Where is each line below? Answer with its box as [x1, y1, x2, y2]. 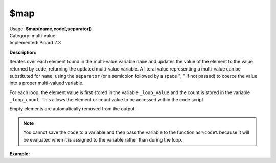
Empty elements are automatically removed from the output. [9, 106, 136, 112]
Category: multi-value [9, 32, 56, 38]
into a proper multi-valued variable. [9, 80, 84, 86]
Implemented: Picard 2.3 [9, 40, 61, 46]
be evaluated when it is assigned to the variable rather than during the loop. [23, 136, 182, 143]
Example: [9, 151, 30, 157]
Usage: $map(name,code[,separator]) [9, 26, 93, 32]
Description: [9, 49, 37, 55]
